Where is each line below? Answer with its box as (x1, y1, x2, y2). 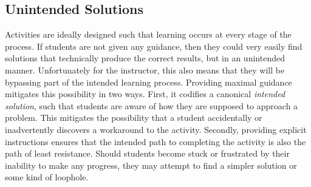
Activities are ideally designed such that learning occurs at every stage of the (5, 28, 292, 41)
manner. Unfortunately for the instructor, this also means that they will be (5, 63, 285, 76)
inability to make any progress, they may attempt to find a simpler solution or (5, 158, 297, 171)
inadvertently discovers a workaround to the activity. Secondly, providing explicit (5, 123, 307, 135)
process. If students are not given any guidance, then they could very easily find (5, 39, 302, 52)
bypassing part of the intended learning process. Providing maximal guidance (5, 75, 292, 88)
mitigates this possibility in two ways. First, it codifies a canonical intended (5, 87, 285, 100)
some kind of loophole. (5, 171, 89, 183)
